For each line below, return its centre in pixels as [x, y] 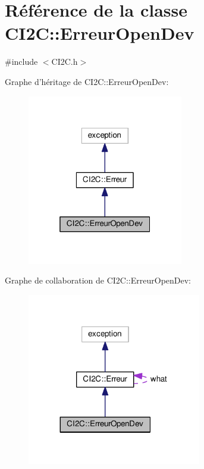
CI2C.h [65, 62]
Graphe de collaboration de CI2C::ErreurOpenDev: [98, 280]
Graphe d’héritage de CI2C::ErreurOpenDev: [87, 81]
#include [21, 62]
